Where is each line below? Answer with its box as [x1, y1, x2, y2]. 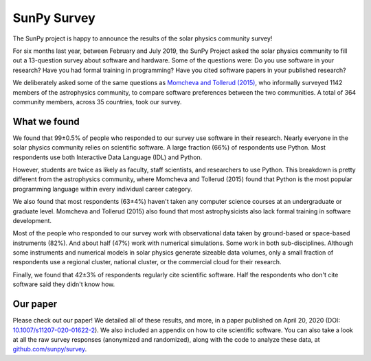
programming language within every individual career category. [12, 185, 192, 193]
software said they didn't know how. [12, 280, 115, 288]
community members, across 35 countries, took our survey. [12, 97, 182, 106]
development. [12, 216, 52, 224]
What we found [12, 115, 80, 127]
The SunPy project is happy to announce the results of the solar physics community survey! [12, 34, 273, 43]
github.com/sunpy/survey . [12, 345, 87, 353]
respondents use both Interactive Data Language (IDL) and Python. [12, 153, 203, 161]
